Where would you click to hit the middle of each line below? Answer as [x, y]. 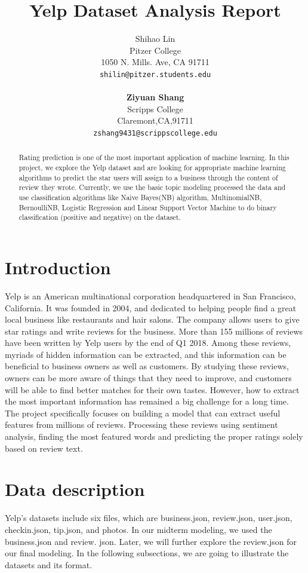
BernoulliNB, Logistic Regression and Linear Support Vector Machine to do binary [148, 207]
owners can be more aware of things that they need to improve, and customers [148, 378]
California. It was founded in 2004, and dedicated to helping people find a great [151, 307]
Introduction [58, 267]
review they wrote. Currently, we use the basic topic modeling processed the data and [152, 187]
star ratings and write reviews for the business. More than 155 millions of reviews [154, 331]
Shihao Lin [155, 39]
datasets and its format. [49, 564]
